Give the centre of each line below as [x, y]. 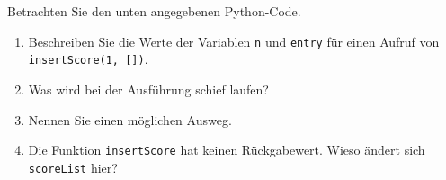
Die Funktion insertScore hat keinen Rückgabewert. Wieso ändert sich [227, 150]
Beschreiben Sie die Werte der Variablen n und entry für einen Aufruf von [234, 41]
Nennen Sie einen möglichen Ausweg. [130, 119]
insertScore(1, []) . [88, 59]
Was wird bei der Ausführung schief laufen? [148, 89]
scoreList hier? [73, 167]
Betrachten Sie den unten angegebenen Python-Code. [154, 11]
